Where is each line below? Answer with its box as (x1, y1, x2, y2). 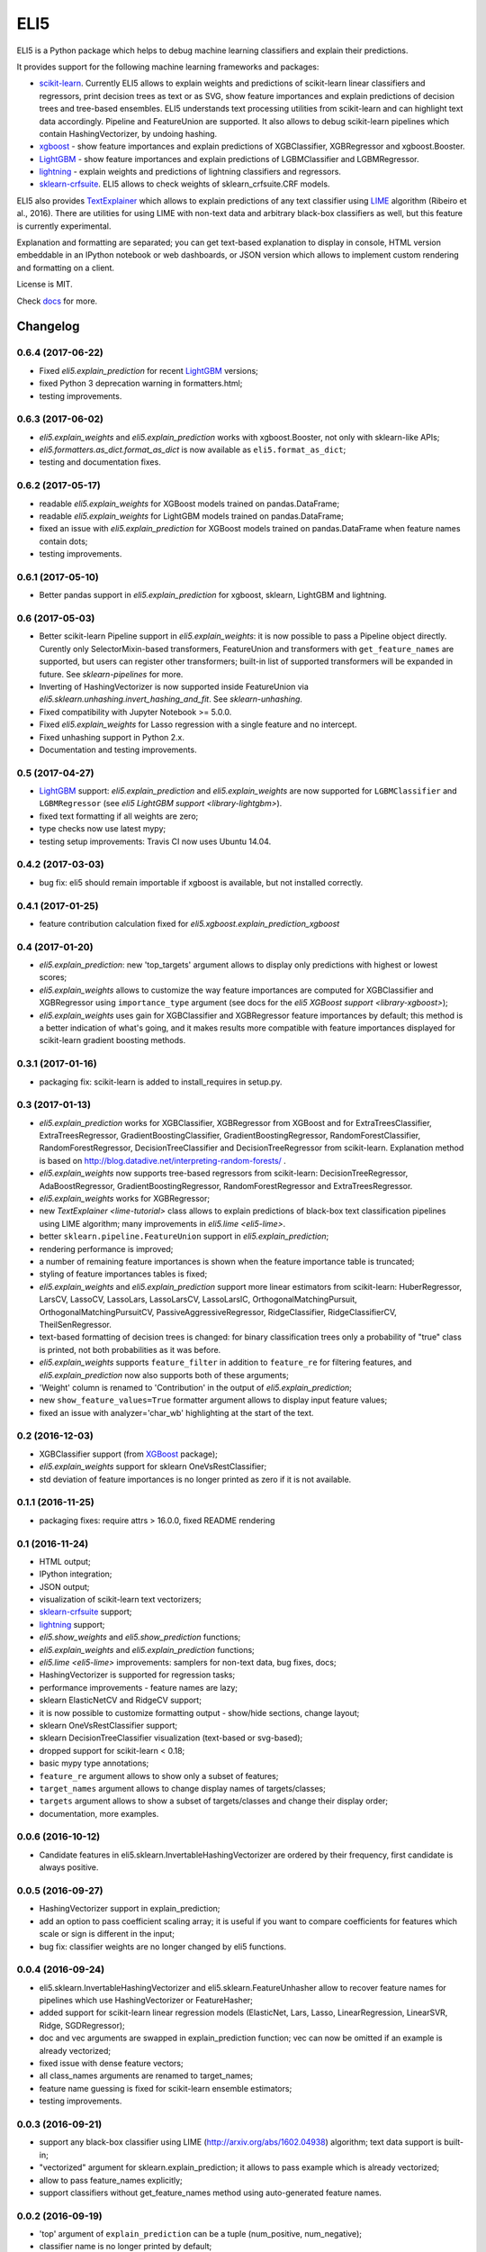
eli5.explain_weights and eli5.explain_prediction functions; (39, 1644, 256, 1655)
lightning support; (39, 1619, 105, 1630)
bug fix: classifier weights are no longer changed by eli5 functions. (39, 1941, 287, 1952)
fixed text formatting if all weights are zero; (39, 811, 199, 822)
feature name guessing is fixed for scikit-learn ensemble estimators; (39, 2083, 292, 2093)
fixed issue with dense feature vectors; (39, 2058, 184, 2069)
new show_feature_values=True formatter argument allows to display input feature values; (39, 1394, 388, 1405)
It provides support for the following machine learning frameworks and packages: (16, 61, 319, 72)
